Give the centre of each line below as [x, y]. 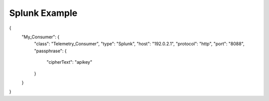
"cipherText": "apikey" [69, 62]
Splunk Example [43, 13]
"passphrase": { [50, 51]
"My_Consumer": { [41, 37]
